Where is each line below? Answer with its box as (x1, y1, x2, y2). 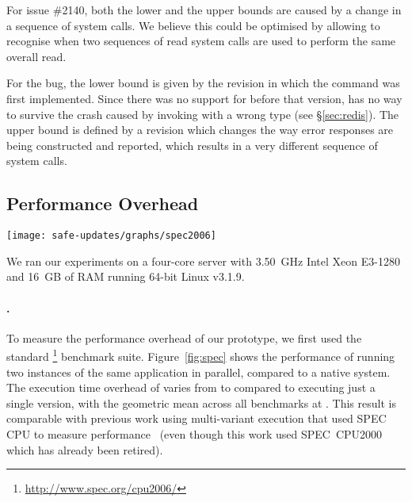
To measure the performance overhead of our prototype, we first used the (6, 329, 362, 346)
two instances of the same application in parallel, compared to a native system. (6, 363, 391, 380)
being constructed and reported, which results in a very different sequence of (6, 136, 378, 153)
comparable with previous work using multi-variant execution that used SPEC (6, 410, 387, 427)
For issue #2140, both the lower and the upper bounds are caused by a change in (6, 2, 402, 17)
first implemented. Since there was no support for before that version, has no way (6, 90, 402, 106)
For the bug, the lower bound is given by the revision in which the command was (6, 75, 400, 91)
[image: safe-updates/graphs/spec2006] (6, 230, 216, 242)
